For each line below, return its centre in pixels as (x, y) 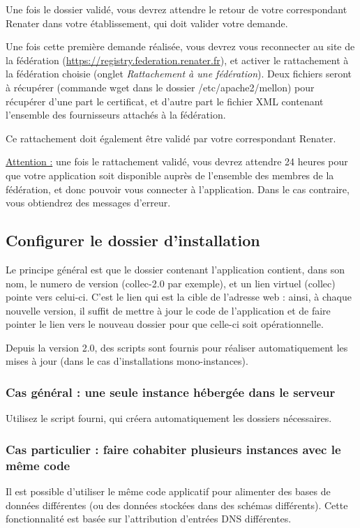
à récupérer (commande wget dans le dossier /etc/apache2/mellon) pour (160, 87)
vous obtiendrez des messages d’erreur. (88, 203)
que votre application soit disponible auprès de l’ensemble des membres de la (170, 175)
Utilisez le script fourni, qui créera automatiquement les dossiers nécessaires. (169, 418)
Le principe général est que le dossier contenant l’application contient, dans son (175, 269)
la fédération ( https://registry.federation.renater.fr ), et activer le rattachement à (177, 60)
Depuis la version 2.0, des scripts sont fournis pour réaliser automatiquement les (177, 347)
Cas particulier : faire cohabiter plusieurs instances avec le (173, 449)
